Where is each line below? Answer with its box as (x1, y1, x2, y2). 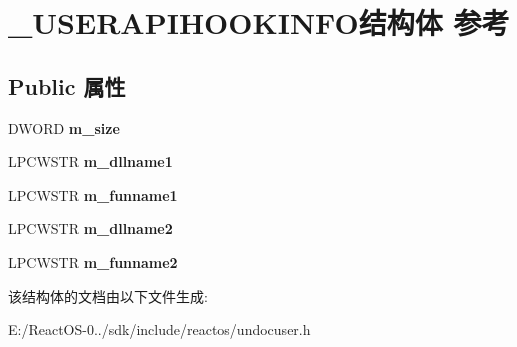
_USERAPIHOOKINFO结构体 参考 (8, 2, 510, 43)
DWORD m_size (8, 117, 120, 138)
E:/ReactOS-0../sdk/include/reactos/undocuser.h (8, 319, 311, 340)
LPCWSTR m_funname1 (8, 184, 178, 205)
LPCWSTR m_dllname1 (8, 151, 173, 172)
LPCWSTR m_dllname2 (8, 218, 173, 239)
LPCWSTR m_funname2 (8, 251, 178, 272)
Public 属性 (8, 70, 126, 101)
